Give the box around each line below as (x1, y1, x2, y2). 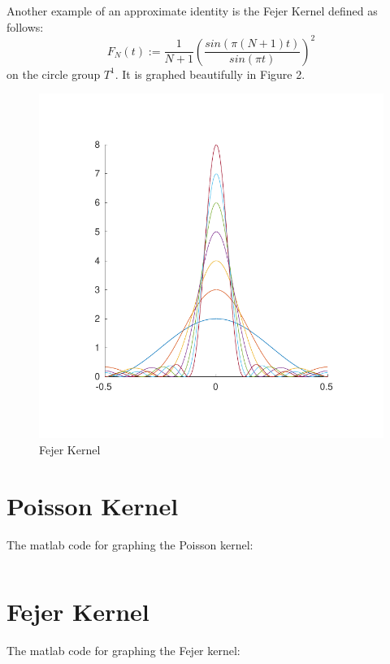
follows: (6, 18, 44, 35)
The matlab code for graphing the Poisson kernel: (6, 536, 253, 553)
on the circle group (6, 65, 101, 82)
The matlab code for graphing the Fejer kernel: (6, 642, 240, 659)
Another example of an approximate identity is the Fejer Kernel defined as (6, 2, 378, 19)
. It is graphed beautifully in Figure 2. (115, 65, 305, 82)
